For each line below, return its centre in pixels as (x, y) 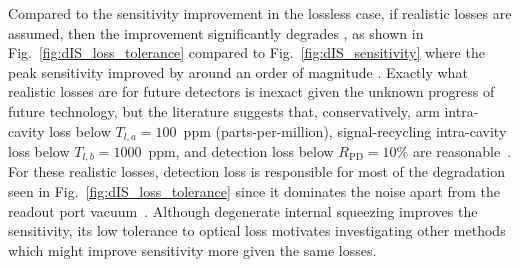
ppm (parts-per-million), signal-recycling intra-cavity (345, 130)
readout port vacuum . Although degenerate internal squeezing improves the (243, 210)
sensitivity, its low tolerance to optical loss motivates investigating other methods (257, 230)
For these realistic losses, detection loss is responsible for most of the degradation (257, 171)
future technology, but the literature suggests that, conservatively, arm (224, 110)
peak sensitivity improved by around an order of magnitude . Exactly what (238, 71)
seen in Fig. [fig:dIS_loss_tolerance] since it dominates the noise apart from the (254, 191)
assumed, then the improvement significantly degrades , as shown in (216, 32)
